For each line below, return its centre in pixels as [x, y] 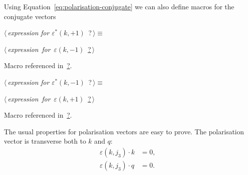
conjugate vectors [30, 16]
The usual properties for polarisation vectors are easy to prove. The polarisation [124, 131]
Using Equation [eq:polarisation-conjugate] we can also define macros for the [119, 6]
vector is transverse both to [45, 141]
